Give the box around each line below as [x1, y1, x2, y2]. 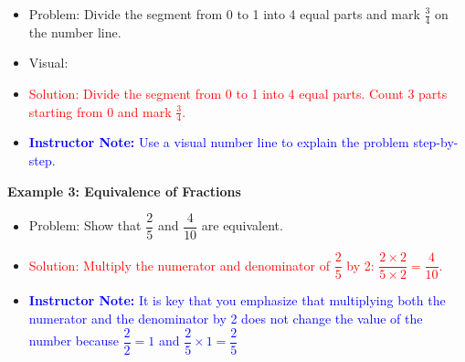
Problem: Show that [28, 216, 142, 235]
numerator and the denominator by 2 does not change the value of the [28, 308, 423, 327]
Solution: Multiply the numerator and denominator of [28, 255, 330, 274]
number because [28, 331, 119, 349]
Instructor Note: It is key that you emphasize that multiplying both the [28, 291, 446, 310]
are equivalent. [201, 216, 283, 235]
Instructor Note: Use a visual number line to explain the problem [28, 133, 409, 152]
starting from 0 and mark [28, 101, 172, 121]
